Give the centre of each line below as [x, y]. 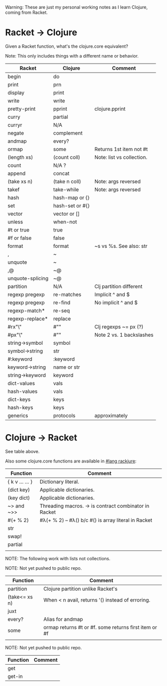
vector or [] [66, 214]
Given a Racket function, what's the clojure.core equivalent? [67, 46]
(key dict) [19, 498]
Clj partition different [118, 286]
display [16, 92]
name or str [67, 367]
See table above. [22, 451]
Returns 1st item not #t [121, 149]
